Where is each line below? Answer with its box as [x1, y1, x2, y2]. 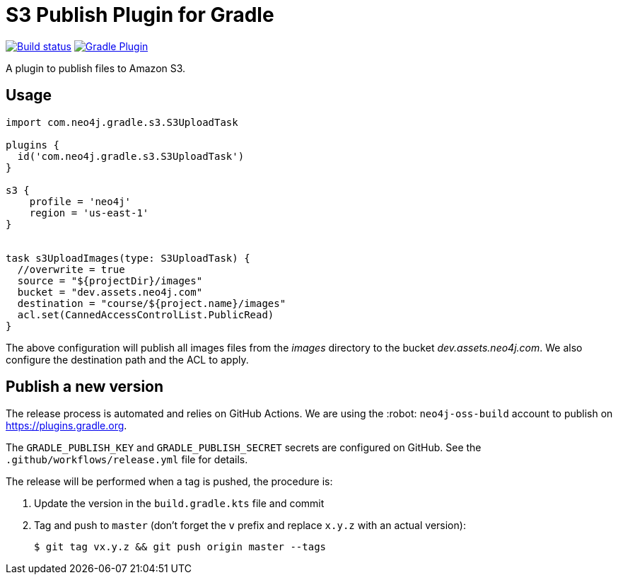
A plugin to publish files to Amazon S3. [6, 62, 186, 74]
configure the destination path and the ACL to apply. [6, 353, 249, 366]
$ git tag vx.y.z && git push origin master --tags [34, 541, 327, 553]
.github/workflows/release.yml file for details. [6, 453, 248, 466]
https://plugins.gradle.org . [6, 419, 127, 432]
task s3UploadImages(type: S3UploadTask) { [6, 252, 250, 264]
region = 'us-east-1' [29, 207, 149, 219]
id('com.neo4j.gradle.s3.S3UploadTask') [17, 150, 245, 162]
